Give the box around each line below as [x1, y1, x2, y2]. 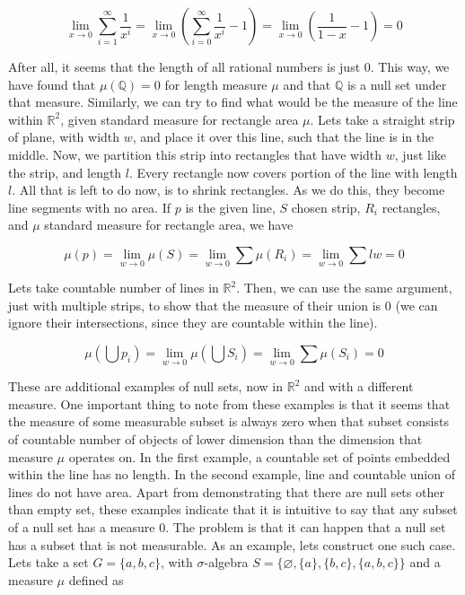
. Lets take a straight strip [310, 109, 455, 128]
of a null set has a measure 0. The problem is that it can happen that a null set [8, 517, 446, 536]
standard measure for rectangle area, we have [44, 215, 294, 234]
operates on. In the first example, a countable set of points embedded [68, 447, 451, 466]
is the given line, [185, 197, 276, 216]
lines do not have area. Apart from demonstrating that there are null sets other [8, 482, 444, 501]
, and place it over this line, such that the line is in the [132, 127, 434, 146]
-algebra [204, 553, 249, 572]
